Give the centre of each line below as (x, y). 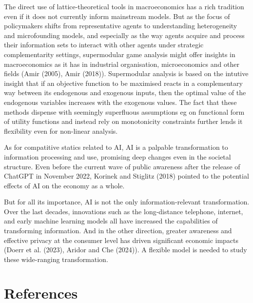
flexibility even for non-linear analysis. (61, 131)
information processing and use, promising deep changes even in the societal (117, 156)
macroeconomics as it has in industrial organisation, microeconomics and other (122, 64)
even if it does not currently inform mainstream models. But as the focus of (117, 16)
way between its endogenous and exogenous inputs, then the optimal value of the (125, 92)
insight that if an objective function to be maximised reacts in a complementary (123, 83)
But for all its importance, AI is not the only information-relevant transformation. (127, 202)
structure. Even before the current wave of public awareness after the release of (122, 166)
